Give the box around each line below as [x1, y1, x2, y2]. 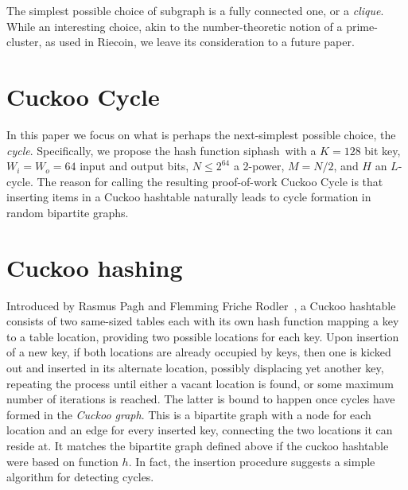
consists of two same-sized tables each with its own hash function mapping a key [6, 313, 399, 329]
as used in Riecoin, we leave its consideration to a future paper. [45, 33, 355, 50]
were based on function [6, 453, 119, 469]
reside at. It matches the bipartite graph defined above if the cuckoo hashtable [6, 437, 389, 453]
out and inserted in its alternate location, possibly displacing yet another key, [6, 359, 384, 375]
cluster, [6, 33, 42, 50]
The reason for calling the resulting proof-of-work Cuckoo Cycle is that [37, 173, 383, 189]
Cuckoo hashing [6, 251, 183, 283]
